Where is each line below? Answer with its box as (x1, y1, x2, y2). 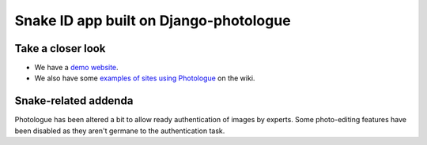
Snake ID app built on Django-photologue (14, 12, 292, 29)
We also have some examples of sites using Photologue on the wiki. (34, 73, 255, 83)
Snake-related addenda (14, 95, 134, 108)
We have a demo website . (34, 63, 119, 72)
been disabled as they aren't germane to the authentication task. (14, 126, 225, 136)
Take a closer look (14, 42, 106, 55)
